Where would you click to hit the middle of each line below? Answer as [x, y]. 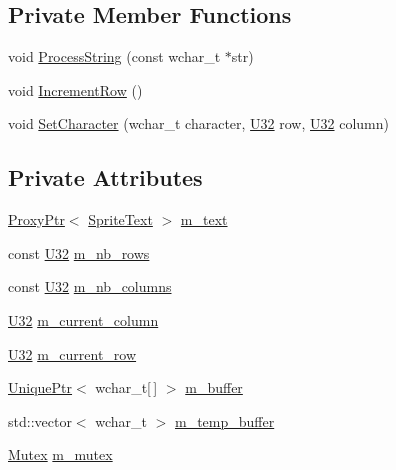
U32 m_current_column [83, 319]
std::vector [40, 420]
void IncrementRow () [75, 89]
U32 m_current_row [72, 353]
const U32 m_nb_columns [90, 286]
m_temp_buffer [224, 420]
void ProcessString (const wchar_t [114, 56]
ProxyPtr [36, 219]
